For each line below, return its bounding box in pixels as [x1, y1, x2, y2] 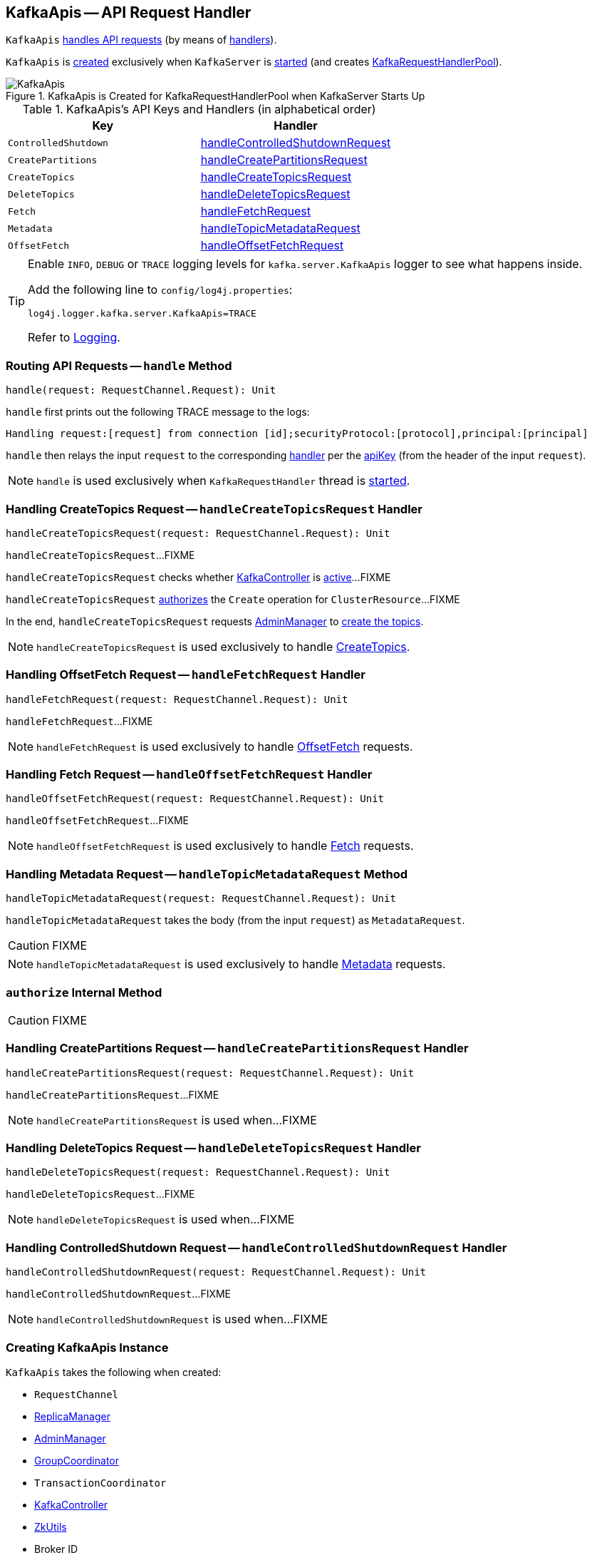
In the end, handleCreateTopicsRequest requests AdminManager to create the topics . [6, 615, 424, 627]
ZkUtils [34, 1520, 67, 1533]
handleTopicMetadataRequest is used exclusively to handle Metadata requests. [36, 957, 446, 972]
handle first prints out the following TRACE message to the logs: [6, 406, 310, 419]
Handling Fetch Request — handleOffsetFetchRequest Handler [6, 767, 373, 782]
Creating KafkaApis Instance [6, 1340, 169, 1355]
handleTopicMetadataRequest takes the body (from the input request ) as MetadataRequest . [6, 914, 465, 927]
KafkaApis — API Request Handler [6, 4, 251, 21]
